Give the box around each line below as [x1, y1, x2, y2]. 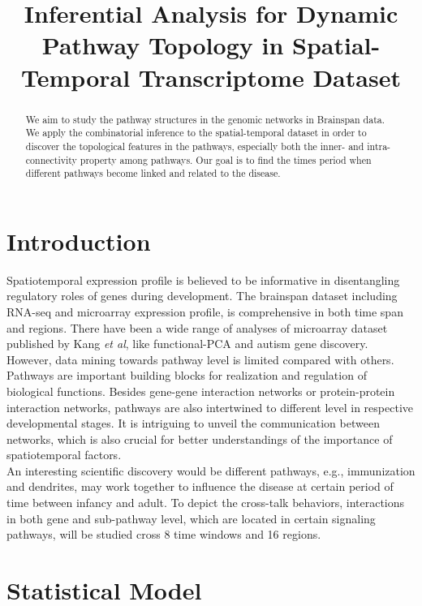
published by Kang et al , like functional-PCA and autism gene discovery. [6, 335, 368, 352]
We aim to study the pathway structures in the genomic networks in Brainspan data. [25, 112, 385, 126]
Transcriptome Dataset [138, 60, 401, 93]
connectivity [25, 153, 77, 166]
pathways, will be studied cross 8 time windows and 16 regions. [6, 526, 321, 543]
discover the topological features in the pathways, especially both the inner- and [25, 139, 364, 153]
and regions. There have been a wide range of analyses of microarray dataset [6, 319, 388, 336]
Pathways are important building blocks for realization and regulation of [6, 367, 367, 384]
